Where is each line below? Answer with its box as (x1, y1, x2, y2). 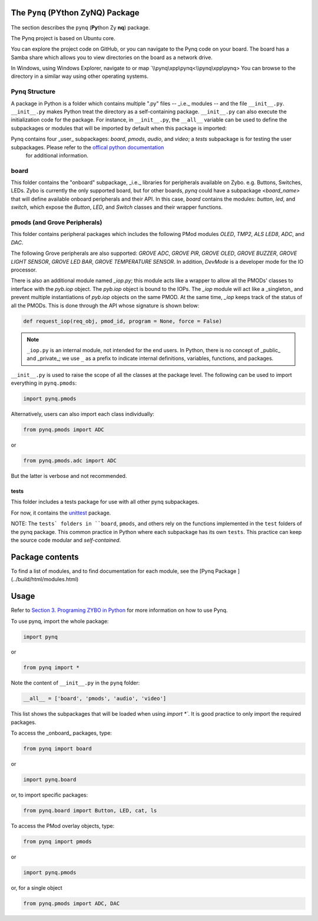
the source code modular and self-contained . (11, 536, 121, 543)
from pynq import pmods (23, 838, 92, 845)
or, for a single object (11, 884, 63, 891)
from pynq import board (23, 745, 92, 752)
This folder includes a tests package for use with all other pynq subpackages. (11, 499, 200, 506)
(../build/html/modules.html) (11, 576, 79, 583)
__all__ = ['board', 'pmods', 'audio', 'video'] (23, 695, 167, 702)
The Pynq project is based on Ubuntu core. (11, 34, 115, 41)
